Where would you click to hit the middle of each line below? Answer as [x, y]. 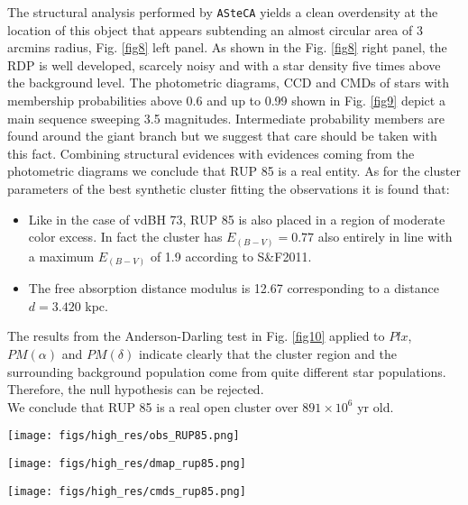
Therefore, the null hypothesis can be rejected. [136, 389]
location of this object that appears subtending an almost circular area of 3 [215, 29]
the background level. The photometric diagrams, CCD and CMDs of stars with [229, 83]
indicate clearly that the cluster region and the [267, 353]
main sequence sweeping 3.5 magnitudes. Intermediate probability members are [226, 118]
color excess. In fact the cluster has [125, 237]
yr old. [376, 406]
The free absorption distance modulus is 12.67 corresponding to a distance [234, 288]
